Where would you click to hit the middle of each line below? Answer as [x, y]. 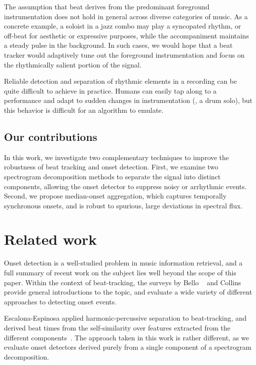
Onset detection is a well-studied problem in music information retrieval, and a [123, 263]
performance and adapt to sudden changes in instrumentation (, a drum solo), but [128, 100]
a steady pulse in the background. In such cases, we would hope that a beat [118, 45]
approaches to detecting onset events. [60, 301]
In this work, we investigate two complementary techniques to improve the [117, 157]
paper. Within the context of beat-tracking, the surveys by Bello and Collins [123, 282]
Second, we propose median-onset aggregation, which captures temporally [115, 196]
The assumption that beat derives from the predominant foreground [107, 6]
